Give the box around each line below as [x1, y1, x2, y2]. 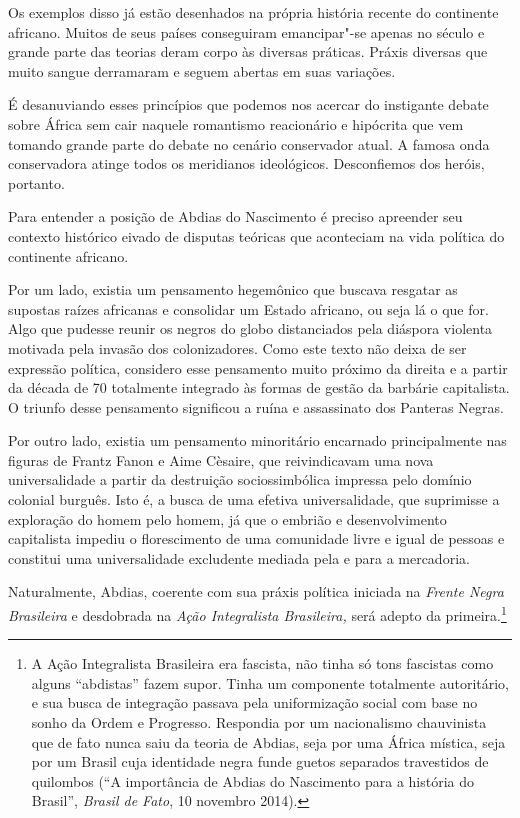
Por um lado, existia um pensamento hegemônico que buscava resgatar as [8, 279, 458, 300]
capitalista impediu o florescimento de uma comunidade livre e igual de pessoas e [8, 528, 505, 549]
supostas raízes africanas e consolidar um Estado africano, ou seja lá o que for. [8, 298, 489, 319]
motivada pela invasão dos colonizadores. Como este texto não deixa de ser [8, 337, 467, 358]
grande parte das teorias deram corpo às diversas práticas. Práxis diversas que [8, 41, 488, 62]
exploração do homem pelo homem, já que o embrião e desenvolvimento [8, 508, 447, 529]
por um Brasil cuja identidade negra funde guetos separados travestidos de [31, 751, 489, 772]
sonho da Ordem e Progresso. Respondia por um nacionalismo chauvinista [31, 712, 487, 733]
